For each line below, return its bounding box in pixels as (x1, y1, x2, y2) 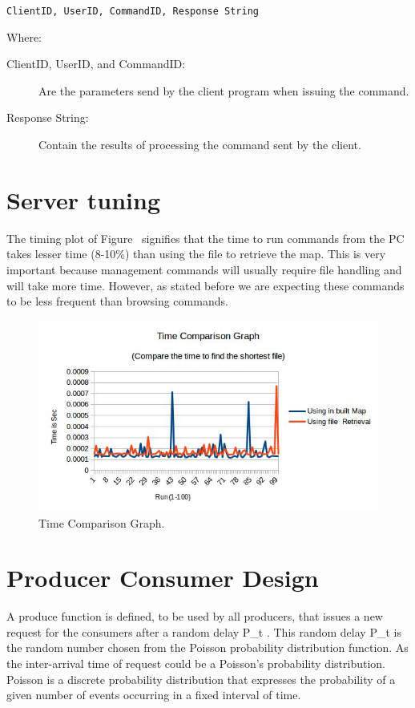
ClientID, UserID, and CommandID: (6, 55, 186, 72)
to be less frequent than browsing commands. (6, 293, 228, 309)
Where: (6, 28, 42, 45)
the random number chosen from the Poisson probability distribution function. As (6, 639, 409, 656)
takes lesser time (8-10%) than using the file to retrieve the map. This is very (6, 245, 386, 262)
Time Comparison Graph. (38, 514, 165, 531)
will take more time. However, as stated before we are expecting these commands (6, 277, 405, 293)
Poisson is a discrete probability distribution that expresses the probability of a (6, 670, 396, 687)
